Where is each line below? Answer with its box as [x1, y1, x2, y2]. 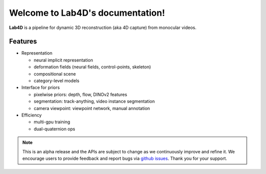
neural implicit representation [33, 57, 94, 63]
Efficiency [21, 112, 42, 118]
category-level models [33, 78, 80, 84]
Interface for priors [21, 85, 60, 90]
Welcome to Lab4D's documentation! [9, 7, 165, 18]
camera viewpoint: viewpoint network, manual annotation [33, 105, 150, 111]
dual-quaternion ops [33, 126, 75, 132]
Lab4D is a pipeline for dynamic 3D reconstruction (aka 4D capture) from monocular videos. [9, 25, 197, 30]
